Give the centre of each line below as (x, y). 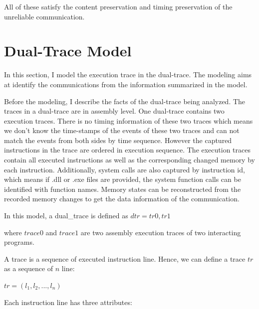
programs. (19, 242)
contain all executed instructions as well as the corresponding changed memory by (129, 160)
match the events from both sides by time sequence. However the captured (118, 140)
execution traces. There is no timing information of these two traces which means (129, 120)
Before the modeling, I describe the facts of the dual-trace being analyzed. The (125, 101)
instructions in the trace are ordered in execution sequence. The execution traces (128, 150)
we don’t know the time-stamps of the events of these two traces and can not (122, 130)
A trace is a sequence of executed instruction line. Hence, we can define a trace (125, 258)
